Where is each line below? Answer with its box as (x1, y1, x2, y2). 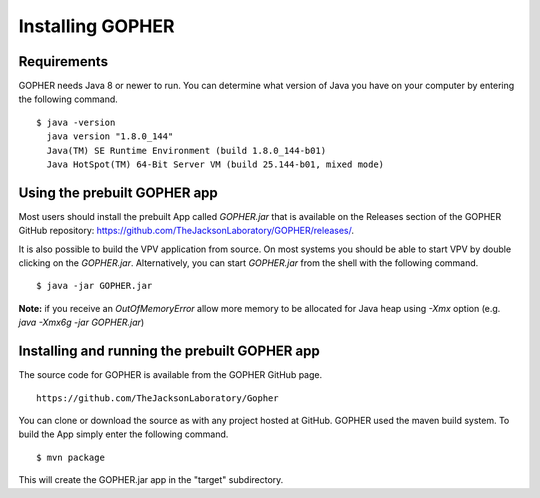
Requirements (18, 53, 109, 70)
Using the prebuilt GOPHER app (18, 184, 219, 201)
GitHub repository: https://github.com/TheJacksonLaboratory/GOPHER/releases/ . (18, 225, 355, 237)
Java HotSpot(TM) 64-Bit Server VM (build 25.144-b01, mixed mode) (46, 159, 385, 170)
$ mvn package (36, 451, 105, 463)
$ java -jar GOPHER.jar (36, 280, 153, 292)
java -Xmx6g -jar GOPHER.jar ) (18, 316, 145, 329)
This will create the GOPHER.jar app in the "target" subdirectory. (18, 474, 284, 486)
